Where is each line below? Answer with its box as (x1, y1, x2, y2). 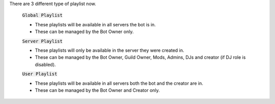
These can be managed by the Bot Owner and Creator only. (35, 87, 160, 93)
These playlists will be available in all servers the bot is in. (35, 21, 156, 27)
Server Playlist (22, 38, 63, 44)
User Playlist (22, 71, 58, 77)
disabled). (35, 61, 56, 67)
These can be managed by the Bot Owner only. (35, 28, 134, 35)
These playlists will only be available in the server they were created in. (35, 47, 184, 53)
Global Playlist (22, 13, 63, 18)
